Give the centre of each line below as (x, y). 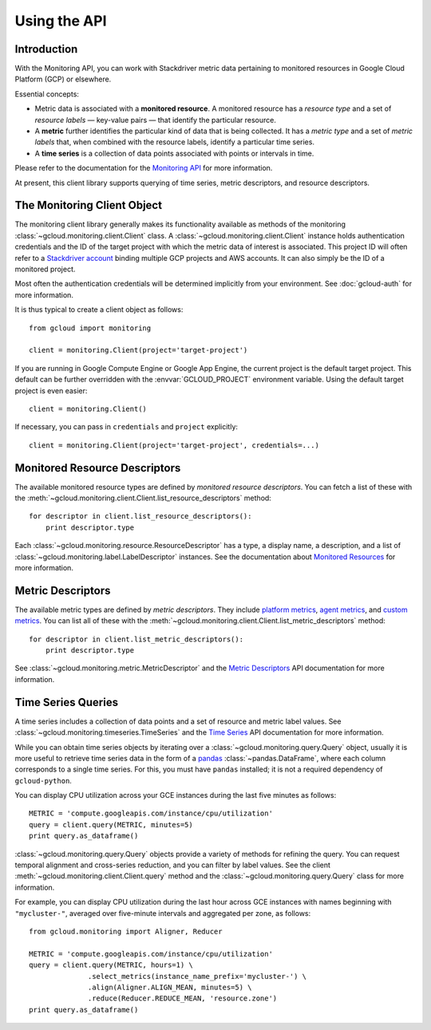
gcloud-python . (43, 780)
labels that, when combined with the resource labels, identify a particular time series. (175, 142)
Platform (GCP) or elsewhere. (63, 79)
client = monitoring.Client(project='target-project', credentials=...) (174, 445)
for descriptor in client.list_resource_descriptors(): (140, 516)
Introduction (46, 49)
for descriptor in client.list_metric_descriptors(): (136, 639)
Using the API (61, 21)
